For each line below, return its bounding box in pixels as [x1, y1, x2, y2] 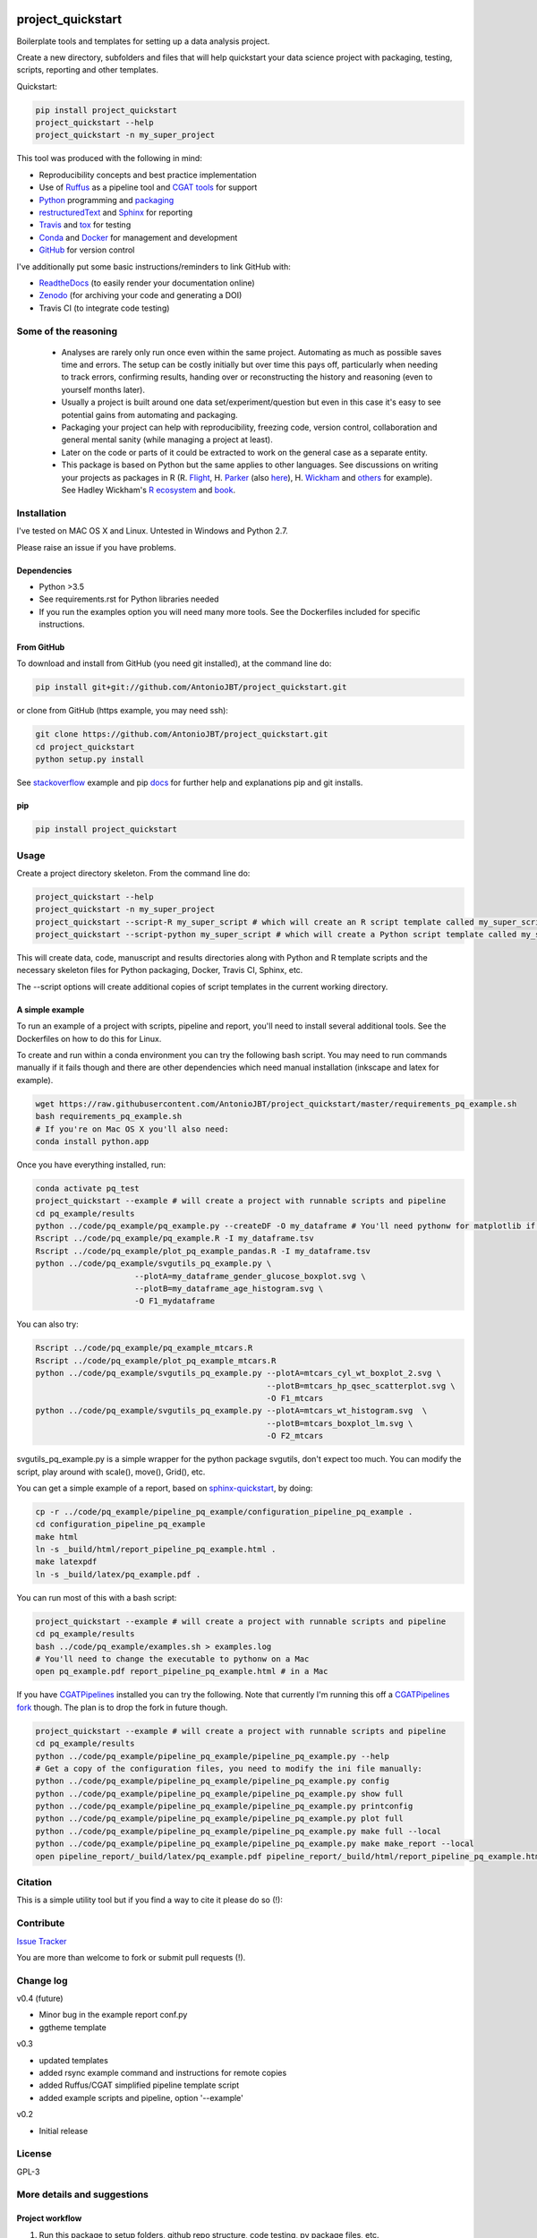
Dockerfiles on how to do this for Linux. [16, 1033, 162, 1044]
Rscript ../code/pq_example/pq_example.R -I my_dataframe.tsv [35, 1234, 314, 1243]
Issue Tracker [16, 1935, 67, 1946]
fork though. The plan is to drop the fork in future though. [16, 1702, 228, 1713]
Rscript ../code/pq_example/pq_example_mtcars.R [35, 1343, 253, 1354]
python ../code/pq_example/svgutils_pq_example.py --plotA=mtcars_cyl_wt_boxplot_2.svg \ [35, 1368, 442, 1379]
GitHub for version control [38, 244, 135, 255]
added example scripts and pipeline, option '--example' [38, 2092, 243, 2103]
